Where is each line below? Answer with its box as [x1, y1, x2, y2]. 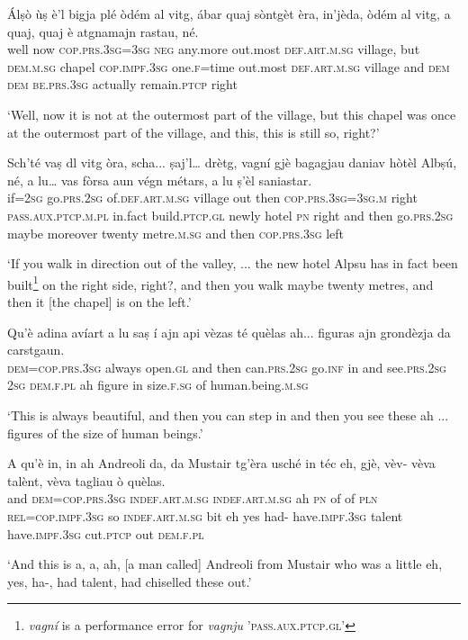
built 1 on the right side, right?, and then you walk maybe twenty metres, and [7, 272, 434, 293]
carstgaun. [7, 340, 65, 359]
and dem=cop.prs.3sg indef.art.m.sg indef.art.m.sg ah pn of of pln [7, 489, 378, 508]
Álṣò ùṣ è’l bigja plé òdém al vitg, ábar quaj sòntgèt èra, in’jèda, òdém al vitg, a [7, 5, 451, 23]
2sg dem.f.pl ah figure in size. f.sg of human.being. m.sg [7, 375, 309, 394]
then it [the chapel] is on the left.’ [7, 292, 192, 311]
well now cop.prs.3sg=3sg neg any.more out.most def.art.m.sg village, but [7, 40, 420, 59]
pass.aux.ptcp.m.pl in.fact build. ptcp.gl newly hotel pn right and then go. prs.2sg [7, 205, 454, 224]
